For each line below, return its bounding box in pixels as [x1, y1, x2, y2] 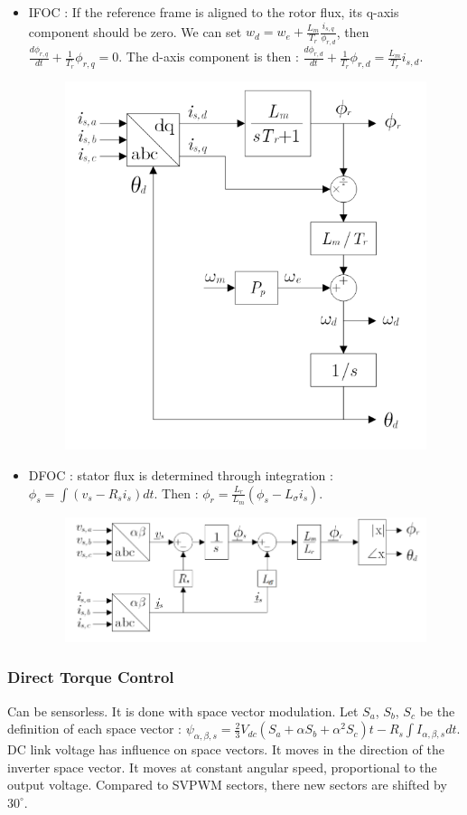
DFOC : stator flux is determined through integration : [28, 466, 333, 485]
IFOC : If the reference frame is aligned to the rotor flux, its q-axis [28, 3, 399, 21]
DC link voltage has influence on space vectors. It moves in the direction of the [7, 740, 444, 759]
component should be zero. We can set [28, 22, 242, 41]
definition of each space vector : [7, 719, 182, 738]
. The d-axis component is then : [118, 47, 299, 66]
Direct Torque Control [7, 666, 174, 688]
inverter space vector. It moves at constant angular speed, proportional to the [7, 757, 437, 776]
